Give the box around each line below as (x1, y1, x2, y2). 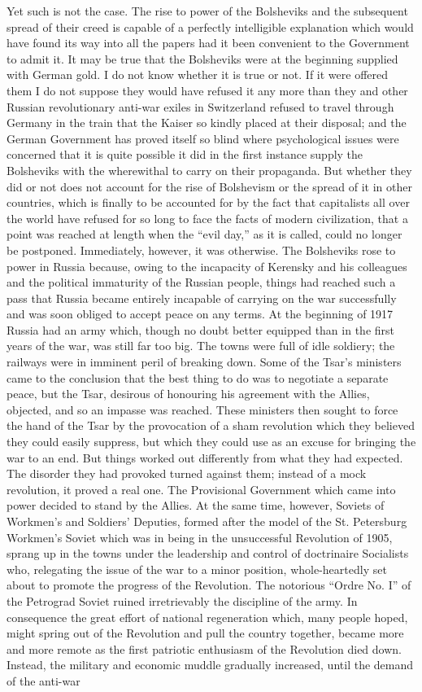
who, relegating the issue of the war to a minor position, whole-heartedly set (7, 560, 387, 577)
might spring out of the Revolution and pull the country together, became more (7, 624, 404, 642)
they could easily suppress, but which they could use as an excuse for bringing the (7, 433, 416, 450)
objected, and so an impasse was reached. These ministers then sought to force (7, 401, 398, 418)
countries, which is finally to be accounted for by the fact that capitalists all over (7, 194, 410, 211)
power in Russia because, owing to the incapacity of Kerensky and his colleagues (7, 257, 407, 274)
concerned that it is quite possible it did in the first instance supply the (7, 146, 363, 163)
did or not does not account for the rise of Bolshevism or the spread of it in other (7, 177, 412, 195)
